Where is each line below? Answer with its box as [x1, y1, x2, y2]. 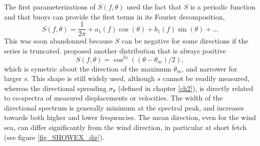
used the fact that [126, 1, 182, 11]
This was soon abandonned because [4, 35, 113, 46]
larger [4, 73, 22, 83]
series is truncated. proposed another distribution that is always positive [4, 45, 226, 55]
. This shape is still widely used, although [27, 73, 155, 83]
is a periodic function [190, 1, 255, 11]
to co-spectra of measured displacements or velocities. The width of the [4, 92, 223, 103]
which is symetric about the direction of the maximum [4, 63, 171, 73]
